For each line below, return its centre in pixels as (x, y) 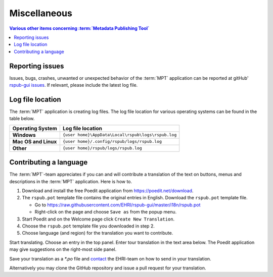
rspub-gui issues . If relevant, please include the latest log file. (74, 85)
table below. (22, 119)
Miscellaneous (41, 13)
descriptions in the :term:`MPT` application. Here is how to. (71, 181)
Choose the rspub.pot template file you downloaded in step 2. (88, 226)
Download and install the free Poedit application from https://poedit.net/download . (108, 191)
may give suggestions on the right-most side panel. (63, 249)
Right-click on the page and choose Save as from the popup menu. (106, 212)
